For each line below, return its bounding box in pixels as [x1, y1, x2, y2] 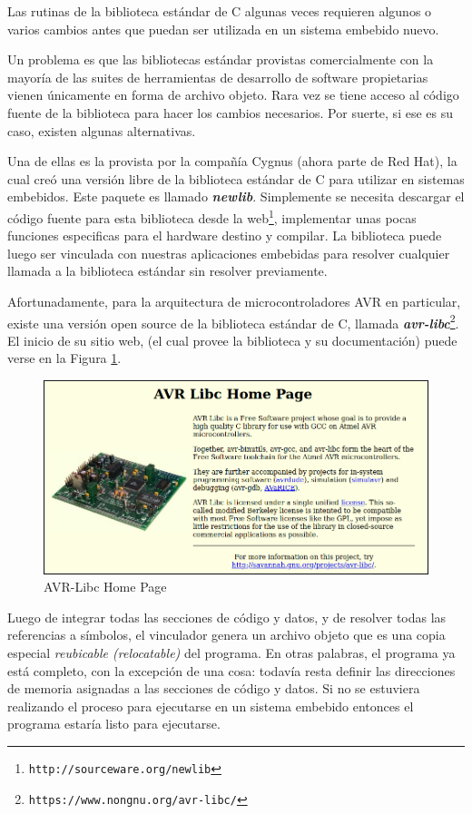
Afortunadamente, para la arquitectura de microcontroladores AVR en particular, [7, 291, 461, 310]
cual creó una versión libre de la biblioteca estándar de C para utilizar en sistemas [7, 169, 465, 188]
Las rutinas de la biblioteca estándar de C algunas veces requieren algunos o [7, 2, 432, 20]
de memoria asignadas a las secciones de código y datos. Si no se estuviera [7, 679, 420, 698]
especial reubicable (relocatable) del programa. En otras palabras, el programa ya [7, 642, 456, 662]
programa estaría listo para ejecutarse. [7, 714, 221, 733]
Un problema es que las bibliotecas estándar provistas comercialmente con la [7, 50, 434, 69]
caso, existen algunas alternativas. [7, 121, 196, 140]
